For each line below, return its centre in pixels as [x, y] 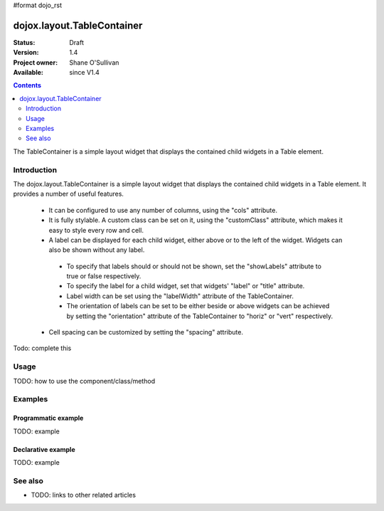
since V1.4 [84, 73]
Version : [26, 53]
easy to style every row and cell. [96, 230]
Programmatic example [48, 418]
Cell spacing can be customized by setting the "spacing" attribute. [146, 332]
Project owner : [36, 62]
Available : [28, 73]
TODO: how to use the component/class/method [84, 381]
